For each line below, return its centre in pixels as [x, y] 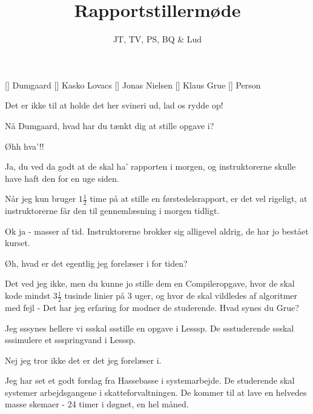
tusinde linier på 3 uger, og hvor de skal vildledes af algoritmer [181, 295]
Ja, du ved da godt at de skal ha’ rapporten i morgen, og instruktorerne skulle [150, 166]
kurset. [18, 243]
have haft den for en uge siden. [62, 178]
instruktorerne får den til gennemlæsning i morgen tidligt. [112, 211]
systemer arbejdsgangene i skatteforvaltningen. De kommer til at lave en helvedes [156, 392]
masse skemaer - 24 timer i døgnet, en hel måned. [97, 404]
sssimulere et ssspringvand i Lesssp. [71, 340]
